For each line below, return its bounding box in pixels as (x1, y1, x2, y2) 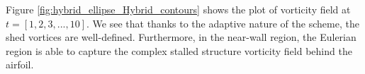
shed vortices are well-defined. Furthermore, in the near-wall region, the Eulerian (6, 30, 356, 44)
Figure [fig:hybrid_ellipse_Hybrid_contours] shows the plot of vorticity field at (6, 2, 351, 16)
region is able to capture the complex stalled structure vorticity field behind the (6, 43, 352, 58)
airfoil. (6, 57, 34, 72)
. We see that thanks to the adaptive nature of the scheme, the (86, 16, 359, 30)
